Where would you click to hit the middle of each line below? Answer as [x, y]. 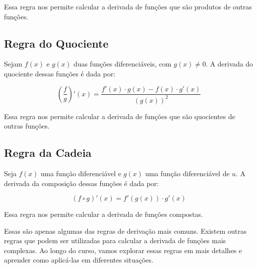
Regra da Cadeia [48, 153]
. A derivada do [229, 64]
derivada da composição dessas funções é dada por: [81, 183]
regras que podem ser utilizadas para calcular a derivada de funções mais [115, 240]
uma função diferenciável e [81, 173]
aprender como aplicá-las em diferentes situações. [79, 260]
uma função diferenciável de [187, 173]
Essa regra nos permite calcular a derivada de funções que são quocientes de [120, 116]
